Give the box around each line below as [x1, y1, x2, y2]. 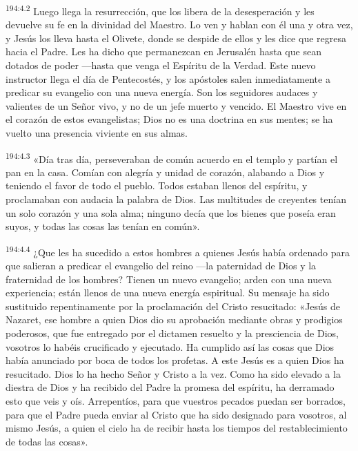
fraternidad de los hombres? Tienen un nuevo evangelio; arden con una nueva [6, 271, 332, 286]
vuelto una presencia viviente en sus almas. [6, 126, 188, 140]
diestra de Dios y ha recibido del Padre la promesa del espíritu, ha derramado [6, 380, 335, 394]
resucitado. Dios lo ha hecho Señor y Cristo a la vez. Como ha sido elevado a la [6, 366, 341, 381]
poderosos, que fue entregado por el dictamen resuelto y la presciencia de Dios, [6, 326, 339, 340]
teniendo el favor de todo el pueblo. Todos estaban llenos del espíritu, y [6, 178, 308, 193]
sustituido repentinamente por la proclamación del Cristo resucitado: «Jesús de [6, 298, 341, 313]
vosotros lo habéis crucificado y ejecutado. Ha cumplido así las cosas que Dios [6, 339, 335, 354]
